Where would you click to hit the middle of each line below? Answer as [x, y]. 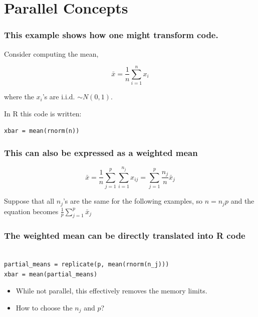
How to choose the [44, 307]
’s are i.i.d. [59, 97]
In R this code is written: [43, 113]
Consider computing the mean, [51, 53]
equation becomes [31, 211]
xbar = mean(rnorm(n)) [42, 131]
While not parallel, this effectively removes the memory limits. [111, 291]
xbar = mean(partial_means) [51, 274]
